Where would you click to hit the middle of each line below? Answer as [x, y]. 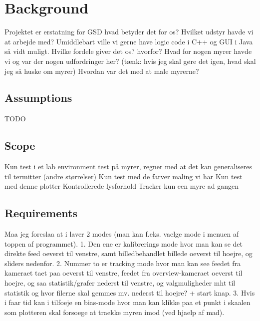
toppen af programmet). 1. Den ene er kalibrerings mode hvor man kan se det [124, 243]
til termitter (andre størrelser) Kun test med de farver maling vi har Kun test [124, 176]
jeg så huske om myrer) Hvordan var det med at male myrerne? [102, 71]
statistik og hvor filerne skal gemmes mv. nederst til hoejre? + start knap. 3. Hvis [130, 292]
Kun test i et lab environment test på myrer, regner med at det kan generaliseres [128, 166]
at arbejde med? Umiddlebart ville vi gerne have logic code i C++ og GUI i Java [129, 41]
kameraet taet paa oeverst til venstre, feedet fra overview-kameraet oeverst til [124, 273]
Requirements [41, 213]
